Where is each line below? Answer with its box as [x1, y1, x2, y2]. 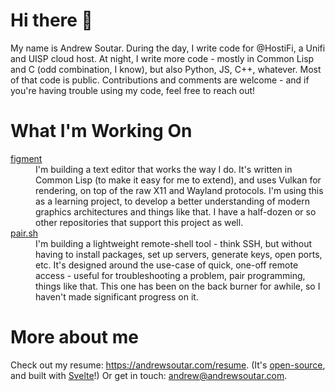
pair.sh [10, 227, 39, 239]
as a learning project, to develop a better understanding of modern [35, 195, 310, 207]
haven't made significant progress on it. [35, 290, 199, 303]
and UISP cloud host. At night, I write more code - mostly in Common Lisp [10, 52, 315, 64]
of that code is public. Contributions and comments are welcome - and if [10, 74, 310, 86]
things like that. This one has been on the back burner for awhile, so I [35, 280, 321, 292]
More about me [10, 326, 139, 349]
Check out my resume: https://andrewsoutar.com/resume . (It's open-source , [10, 359, 326, 371]
